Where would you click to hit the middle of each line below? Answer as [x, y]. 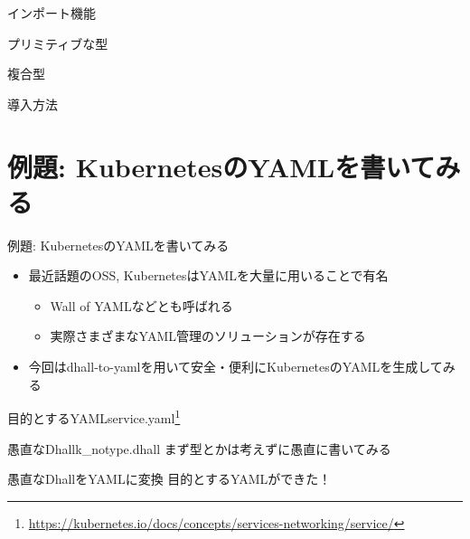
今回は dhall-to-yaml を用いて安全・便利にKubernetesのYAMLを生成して [235, 367]
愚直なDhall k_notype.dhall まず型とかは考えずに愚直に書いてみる [199, 448]
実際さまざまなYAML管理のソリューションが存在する [208, 336]
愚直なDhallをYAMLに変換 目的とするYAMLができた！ [169, 479]
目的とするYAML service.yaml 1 [94, 416]
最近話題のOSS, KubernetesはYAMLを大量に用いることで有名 [208, 275]
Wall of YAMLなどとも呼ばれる [141, 305]
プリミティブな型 [58, 43]
